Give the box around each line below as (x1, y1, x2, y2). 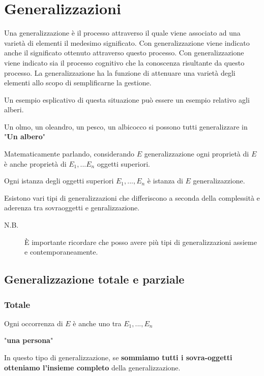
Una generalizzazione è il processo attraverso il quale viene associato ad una (4, 27, 241, 38)
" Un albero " (4, 131, 45, 142)
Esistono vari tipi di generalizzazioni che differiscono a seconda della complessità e (4, 192, 260, 203)
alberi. (4, 104, 24, 115)
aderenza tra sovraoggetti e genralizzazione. (4, 202, 140, 213)
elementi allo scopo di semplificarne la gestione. (4, 77, 152, 88)
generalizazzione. (193, 175, 245, 186)
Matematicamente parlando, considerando (4, 148, 135, 159)
